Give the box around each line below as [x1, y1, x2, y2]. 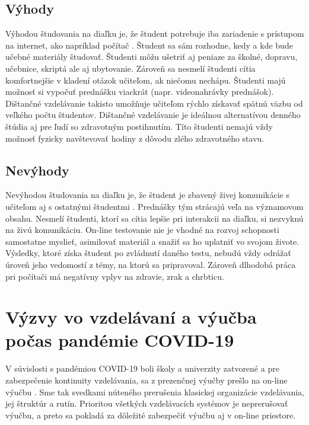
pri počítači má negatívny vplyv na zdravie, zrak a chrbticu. [5, 270, 224, 282]
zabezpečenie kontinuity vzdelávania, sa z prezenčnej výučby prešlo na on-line [5, 374, 288, 386]
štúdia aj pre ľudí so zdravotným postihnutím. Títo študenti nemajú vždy [5, 120, 273, 132]
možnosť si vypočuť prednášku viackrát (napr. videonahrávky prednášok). [5, 85, 274, 98]
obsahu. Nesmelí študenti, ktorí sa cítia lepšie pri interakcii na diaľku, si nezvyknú [5, 212, 304, 224]
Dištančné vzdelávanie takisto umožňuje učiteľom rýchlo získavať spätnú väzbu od [5, 97, 303, 109]
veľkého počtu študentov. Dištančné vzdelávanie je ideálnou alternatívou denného [5, 108, 301, 121]
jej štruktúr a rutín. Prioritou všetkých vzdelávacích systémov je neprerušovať [5, 397, 288, 410]
